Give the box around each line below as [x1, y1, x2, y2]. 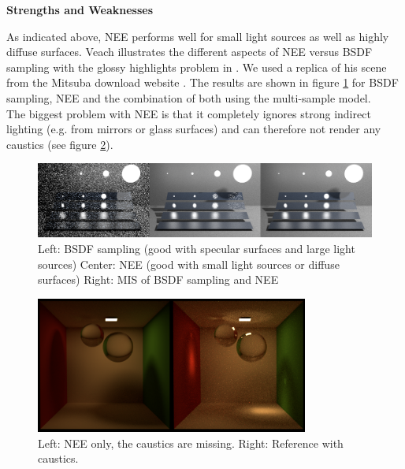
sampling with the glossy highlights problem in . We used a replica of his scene [6, 58, 387, 75]
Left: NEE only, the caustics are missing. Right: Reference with [38, 434, 344, 451]
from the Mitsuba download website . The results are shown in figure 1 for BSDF [6, 74, 399, 91]
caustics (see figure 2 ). [6, 136, 113, 152]
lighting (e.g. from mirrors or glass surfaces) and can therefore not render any [6, 121, 381, 137]
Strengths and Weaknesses [6, 2, 153, 17]
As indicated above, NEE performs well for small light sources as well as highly [6, 28, 389, 44]
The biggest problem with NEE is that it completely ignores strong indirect [6, 105, 371, 121]
